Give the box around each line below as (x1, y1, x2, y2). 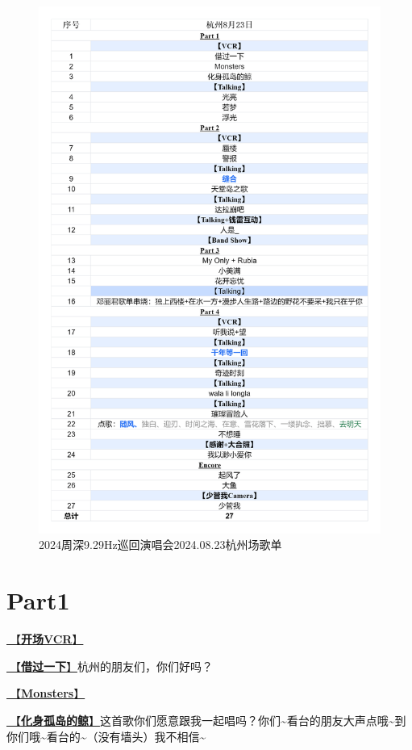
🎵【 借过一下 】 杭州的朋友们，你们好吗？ (6, 657, 213, 674)
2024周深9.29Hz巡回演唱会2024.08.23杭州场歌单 (39, 536, 282, 553)
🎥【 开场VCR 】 (6, 631, 84, 647)
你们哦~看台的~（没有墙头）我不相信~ (6, 727, 206, 744)
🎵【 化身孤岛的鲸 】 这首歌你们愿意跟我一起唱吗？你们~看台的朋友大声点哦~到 (6, 711, 406, 728)
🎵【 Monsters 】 (6, 685, 85, 702)
